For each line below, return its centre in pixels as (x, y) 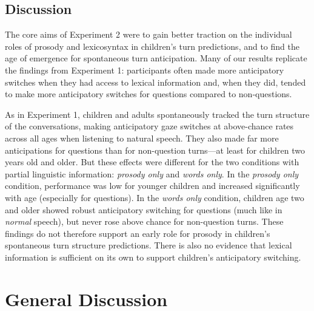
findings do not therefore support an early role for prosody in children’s (138, 233)
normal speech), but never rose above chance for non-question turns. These (144, 221)
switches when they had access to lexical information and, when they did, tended (155, 82)
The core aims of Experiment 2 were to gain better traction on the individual (149, 34)
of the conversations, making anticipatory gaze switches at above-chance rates (149, 126)
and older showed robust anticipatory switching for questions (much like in (144, 209)
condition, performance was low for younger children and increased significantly (152, 186)
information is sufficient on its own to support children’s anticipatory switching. (153, 257)
